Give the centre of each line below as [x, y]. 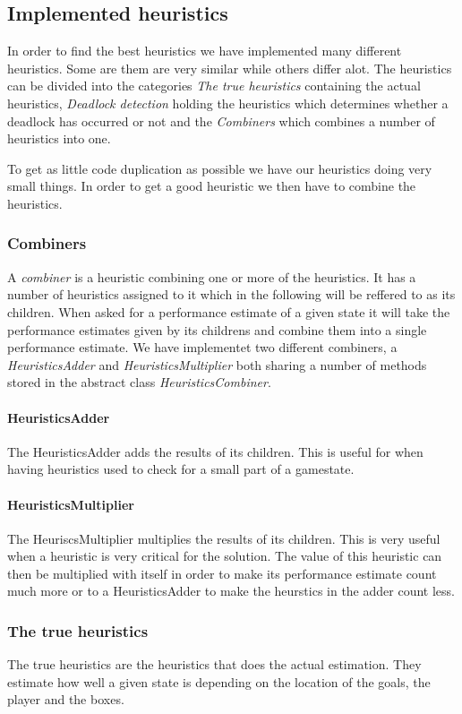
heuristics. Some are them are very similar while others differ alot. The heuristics [230, 68]
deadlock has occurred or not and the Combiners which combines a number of [221, 120]
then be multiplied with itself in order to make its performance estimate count [222, 573]
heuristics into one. [59, 138]
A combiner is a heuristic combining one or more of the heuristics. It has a [212, 276]
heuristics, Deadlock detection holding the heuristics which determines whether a [228, 103]
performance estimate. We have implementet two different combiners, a [202, 347]
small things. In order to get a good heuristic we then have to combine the [212, 186]
